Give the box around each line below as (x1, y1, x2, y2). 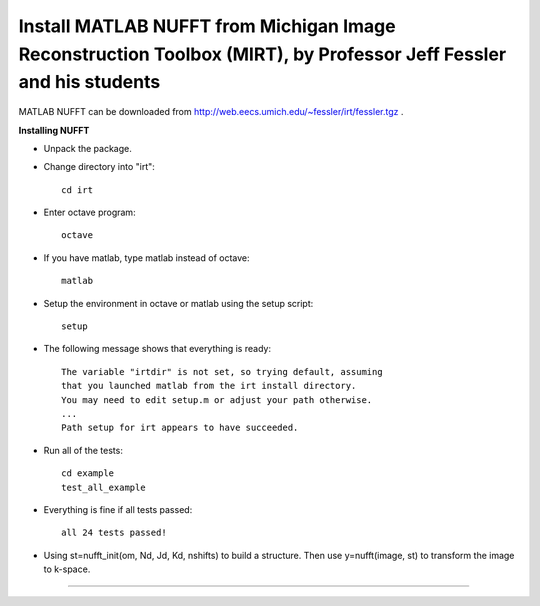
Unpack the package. (43, 142, 132, 154)
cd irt (61, 184, 94, 195)
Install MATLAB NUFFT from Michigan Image (18, 15, 396, 37)
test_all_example (61, 481, 146, 493)
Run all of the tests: (43, 444, 124, 456)
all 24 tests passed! (61, 527, 167, 539)
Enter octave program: (43, 206, 136, 219)
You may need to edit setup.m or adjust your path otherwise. (61, 394, 373, 405)
